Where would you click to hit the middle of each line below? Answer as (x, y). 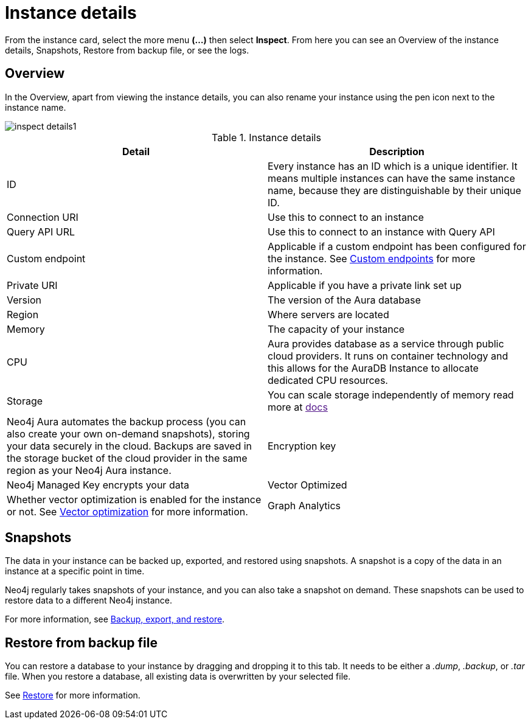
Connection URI (43, 217)
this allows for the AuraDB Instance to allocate (373, 368)
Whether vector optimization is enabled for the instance (134, 499)
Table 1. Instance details (266, 137)
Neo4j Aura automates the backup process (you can (127, 421)
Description (397, 151)
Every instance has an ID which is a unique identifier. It (393, 166)
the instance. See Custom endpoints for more (372, 258)
